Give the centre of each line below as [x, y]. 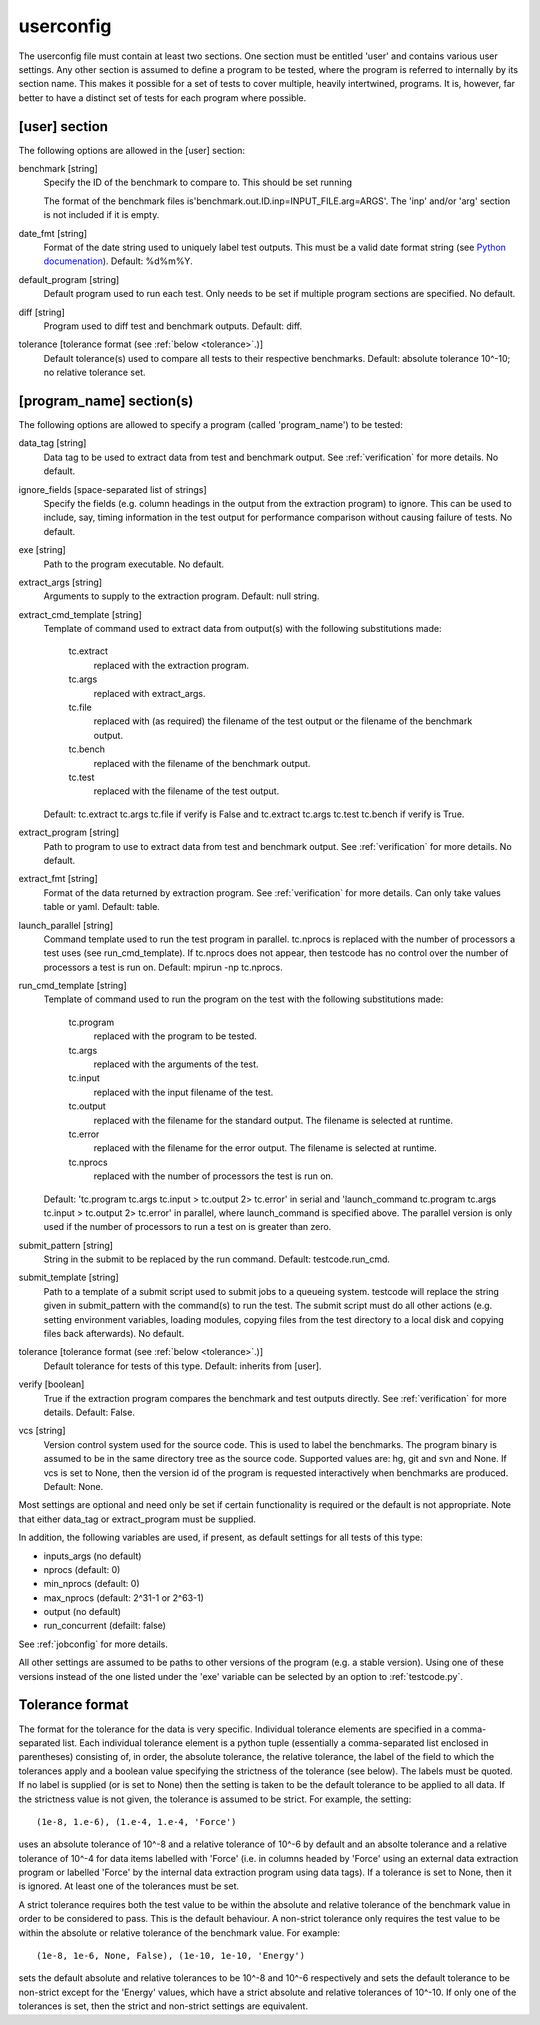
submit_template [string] [68, 1277]
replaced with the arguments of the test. [176, 1064]
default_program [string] [69, 279]
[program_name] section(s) [106, 400]
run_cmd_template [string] [72, 986]
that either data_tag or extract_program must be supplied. [137, 1519]
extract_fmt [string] [58, 879]
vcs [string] [42, 1431]
